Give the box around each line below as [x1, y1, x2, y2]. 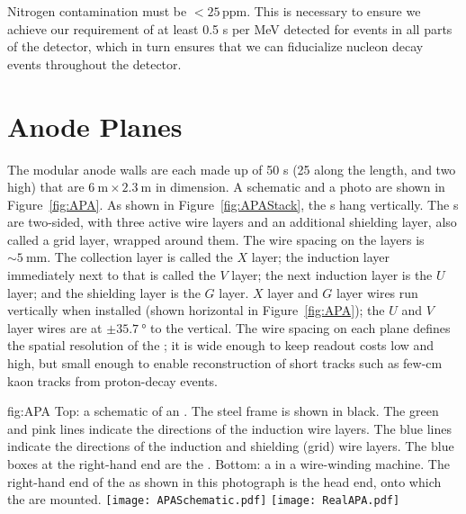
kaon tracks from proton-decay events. [7, 371, 218, 390]
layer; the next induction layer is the [231, 266, 433, 284]
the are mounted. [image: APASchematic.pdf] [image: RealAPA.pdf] [7, 490, 400, 509]
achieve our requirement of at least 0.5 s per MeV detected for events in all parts [7, 19, 453, 38]
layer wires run [336, 283, 418, 302]
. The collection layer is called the [47, 248, 233, 266]
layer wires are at [7, 318, 103, 337]
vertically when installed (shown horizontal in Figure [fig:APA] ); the [7, 301, 385, 320]
